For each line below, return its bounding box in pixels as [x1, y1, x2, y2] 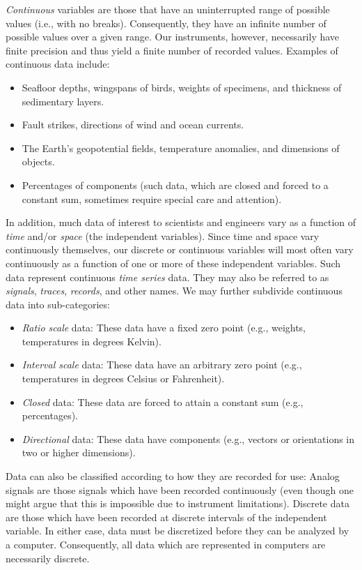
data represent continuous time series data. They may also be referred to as [6, 269, 329, 284]
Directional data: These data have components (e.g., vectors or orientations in [22, 431, 355, 446]
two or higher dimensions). [22, 445, 136, 460]
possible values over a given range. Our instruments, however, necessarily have [6, 29, 340, 44]
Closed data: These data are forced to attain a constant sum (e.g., [22, 394, 304, 409]
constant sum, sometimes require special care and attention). [22, 191, 282, 206]
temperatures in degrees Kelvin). [22, 333, 162, 348]
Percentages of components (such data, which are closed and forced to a [22, 177, 329, 192]
